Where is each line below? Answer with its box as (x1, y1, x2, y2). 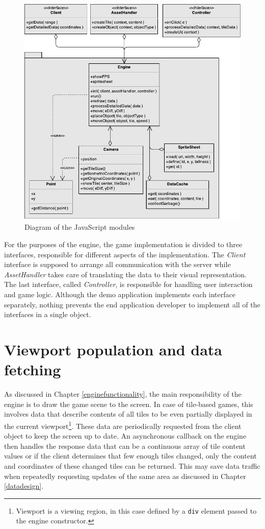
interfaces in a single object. (4, 309, 91, 320)
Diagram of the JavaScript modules (24, 222, 135, 232)
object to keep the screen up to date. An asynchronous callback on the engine (4, 430, 247, 441)
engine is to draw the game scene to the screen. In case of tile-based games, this (4, 398, 253, 409)
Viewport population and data (4, 339, 222, 359)
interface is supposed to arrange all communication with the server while (4, 259, 231, 270)
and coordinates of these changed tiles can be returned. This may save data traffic (4, 460, 260, 471)
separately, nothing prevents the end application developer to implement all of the (4, 299, 260, 309)
